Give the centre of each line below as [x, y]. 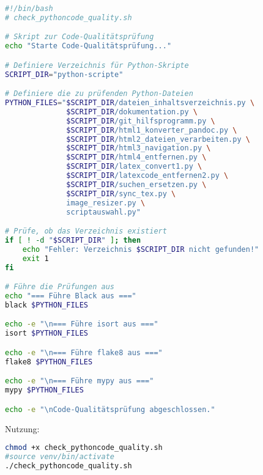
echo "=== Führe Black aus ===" [71, 296]
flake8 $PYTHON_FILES [49, 362]
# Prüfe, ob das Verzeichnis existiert [86, 231]
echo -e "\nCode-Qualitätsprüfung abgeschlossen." [110, 409]
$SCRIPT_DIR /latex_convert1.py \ [134, 167]
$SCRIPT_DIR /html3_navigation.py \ [139, 148]
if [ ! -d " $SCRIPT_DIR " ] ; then [73, 240]
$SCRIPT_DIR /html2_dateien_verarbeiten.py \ [158, 139]
